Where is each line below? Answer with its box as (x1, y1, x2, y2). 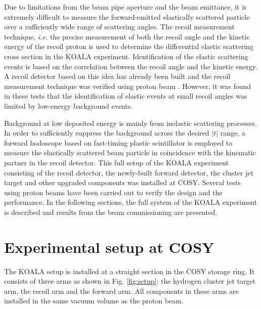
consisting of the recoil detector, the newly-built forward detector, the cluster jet (4, 167, 254, 178)
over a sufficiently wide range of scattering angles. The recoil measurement (4, 21, 235, 32)
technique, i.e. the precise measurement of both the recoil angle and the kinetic (4, 31, 250, 41)
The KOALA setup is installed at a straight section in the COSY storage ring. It (4, 266, 255, 276)
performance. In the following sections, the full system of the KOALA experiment (4, 197, 257, 207)
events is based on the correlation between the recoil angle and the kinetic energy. (4, 61, 257, 71)
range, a (220, 127, 245, 138)
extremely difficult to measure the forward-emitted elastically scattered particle (4, 11, 250, 22)
